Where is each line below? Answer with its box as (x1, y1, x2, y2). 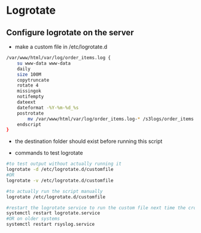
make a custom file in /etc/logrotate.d (14, 43, 108, 50)
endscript (17, 121, 42, 127)
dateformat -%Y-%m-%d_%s (17, 105, 79, 111)
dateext (17, 99, 36, 105)
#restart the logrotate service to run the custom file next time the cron (6, 204, 199, 211)
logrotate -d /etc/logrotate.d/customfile (6, 167, 114, 173)
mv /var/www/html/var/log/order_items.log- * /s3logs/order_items (28, 116, 194, 122)
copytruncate (17, 77, 50, 83)
